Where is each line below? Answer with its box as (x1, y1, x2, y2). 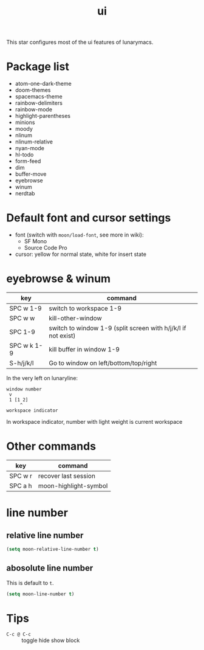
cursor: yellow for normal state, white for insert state (15, 251, 147, 258)
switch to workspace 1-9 (48, 304, 122, 313)
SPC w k (9, 342, 33, 350)
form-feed (15, 157, 41, 165)
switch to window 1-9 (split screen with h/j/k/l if (48, 324, 186, 332)
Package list (6, 60, 70, 74)
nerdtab (15, 190, 35, 197)
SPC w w (9, 314, 35, 322)
